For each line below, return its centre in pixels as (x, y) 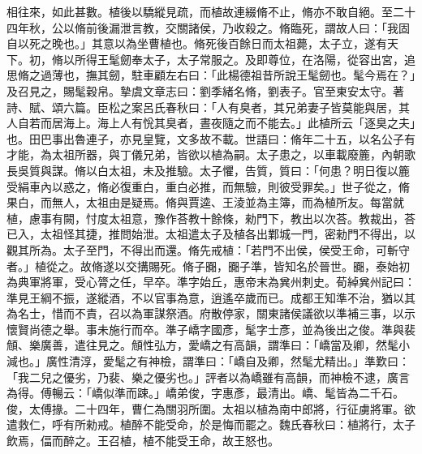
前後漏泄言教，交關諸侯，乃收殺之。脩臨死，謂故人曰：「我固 (248, 27)
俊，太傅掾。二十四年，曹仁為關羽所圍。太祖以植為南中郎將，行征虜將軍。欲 (211, 408)
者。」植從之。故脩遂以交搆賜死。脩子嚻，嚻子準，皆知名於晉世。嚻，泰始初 (208, 266)
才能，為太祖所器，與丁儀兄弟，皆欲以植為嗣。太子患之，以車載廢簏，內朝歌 (211, 154)
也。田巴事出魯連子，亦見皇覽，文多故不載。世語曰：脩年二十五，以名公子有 (211, 138)
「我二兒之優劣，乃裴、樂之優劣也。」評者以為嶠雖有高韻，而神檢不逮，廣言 (208, 377)
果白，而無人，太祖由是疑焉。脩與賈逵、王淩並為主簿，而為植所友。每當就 (205, 202)
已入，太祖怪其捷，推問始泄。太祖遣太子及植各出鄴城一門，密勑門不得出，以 (211, 234)
